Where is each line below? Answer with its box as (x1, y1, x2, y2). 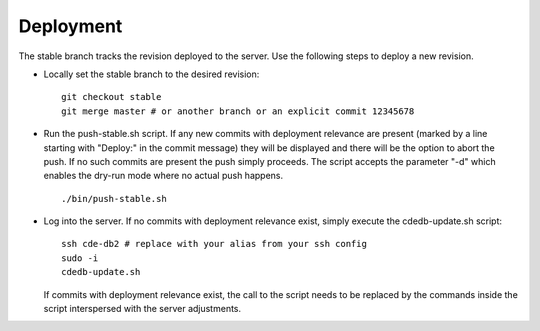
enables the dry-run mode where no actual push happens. (43, 170, 284, 182)
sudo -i (61, 252, 99, 264)
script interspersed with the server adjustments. (43, 303, 242, 315)
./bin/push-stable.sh (61, 193, 167, 204)
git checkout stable (61, 91, 162, 103)
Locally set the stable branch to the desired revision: (43, 68, 260, 80)
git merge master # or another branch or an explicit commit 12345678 (61, 105, 415, 117)
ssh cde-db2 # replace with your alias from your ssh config (61, 238, 367, 250)
